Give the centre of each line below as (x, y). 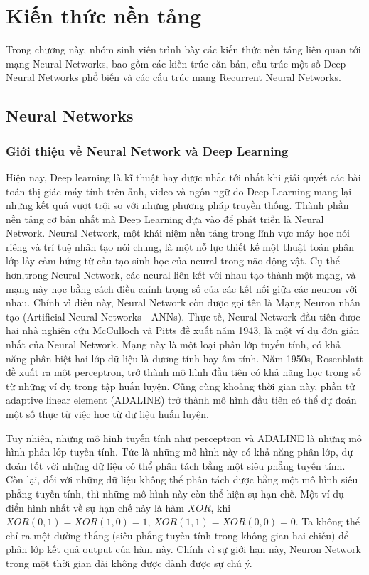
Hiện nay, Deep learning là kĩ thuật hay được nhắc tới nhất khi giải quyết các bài (183, 177)
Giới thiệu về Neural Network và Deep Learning (147, 150)
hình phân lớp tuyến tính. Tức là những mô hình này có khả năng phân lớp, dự (180, 452)
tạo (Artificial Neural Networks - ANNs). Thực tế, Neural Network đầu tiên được (183, 316)
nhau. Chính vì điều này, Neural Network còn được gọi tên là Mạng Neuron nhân (183, 302)
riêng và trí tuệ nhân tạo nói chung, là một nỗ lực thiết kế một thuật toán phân (180, 246)
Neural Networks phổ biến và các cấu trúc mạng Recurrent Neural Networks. (173, 77)
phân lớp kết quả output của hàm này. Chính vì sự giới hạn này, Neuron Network (183, 549)
